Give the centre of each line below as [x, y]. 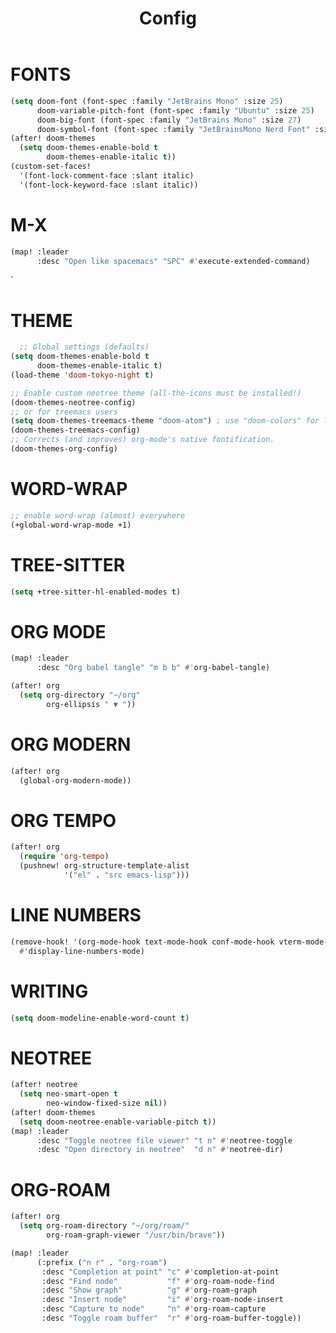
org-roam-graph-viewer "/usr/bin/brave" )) [136, 1235]
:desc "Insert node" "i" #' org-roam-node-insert [162, 1300]
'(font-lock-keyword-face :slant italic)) [109, 185]
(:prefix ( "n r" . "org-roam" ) [102, 1262]
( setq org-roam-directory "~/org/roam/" [104, 1226]
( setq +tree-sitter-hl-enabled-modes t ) [96, 592]
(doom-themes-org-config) [64, 449]
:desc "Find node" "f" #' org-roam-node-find [158, 1281]
